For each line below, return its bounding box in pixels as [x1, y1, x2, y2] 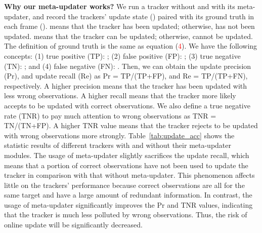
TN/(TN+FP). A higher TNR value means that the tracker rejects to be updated [4, 120, 258, 131]
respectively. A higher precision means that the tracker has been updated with [4, 80, 247, 91]
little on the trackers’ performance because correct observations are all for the [4, 179, 245, 190]
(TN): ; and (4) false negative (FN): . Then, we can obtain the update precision [4, 60, 251, 71]
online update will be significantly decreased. [4, 219, 143, 230]
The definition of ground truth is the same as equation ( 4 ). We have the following [4, 41, 257, 51]
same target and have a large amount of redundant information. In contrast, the [4, 189, 252, 200]
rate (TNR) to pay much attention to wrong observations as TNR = [4, 110, 216, 121]
